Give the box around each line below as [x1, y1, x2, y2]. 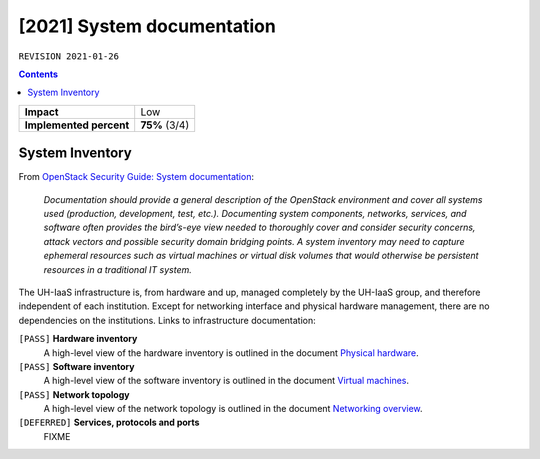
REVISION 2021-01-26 [18, 50, 120, 62]
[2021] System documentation [18, 15, 277, 37]
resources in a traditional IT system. [43, 263, 192, 275]
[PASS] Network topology [18, 388, 130, 400]
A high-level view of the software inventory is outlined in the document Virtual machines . [43, 375, 410, 387]
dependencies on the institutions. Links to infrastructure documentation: [18, 314, 317, 326]
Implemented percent [24, 118, 130, 132]
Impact [24, 105, 59, 119]
